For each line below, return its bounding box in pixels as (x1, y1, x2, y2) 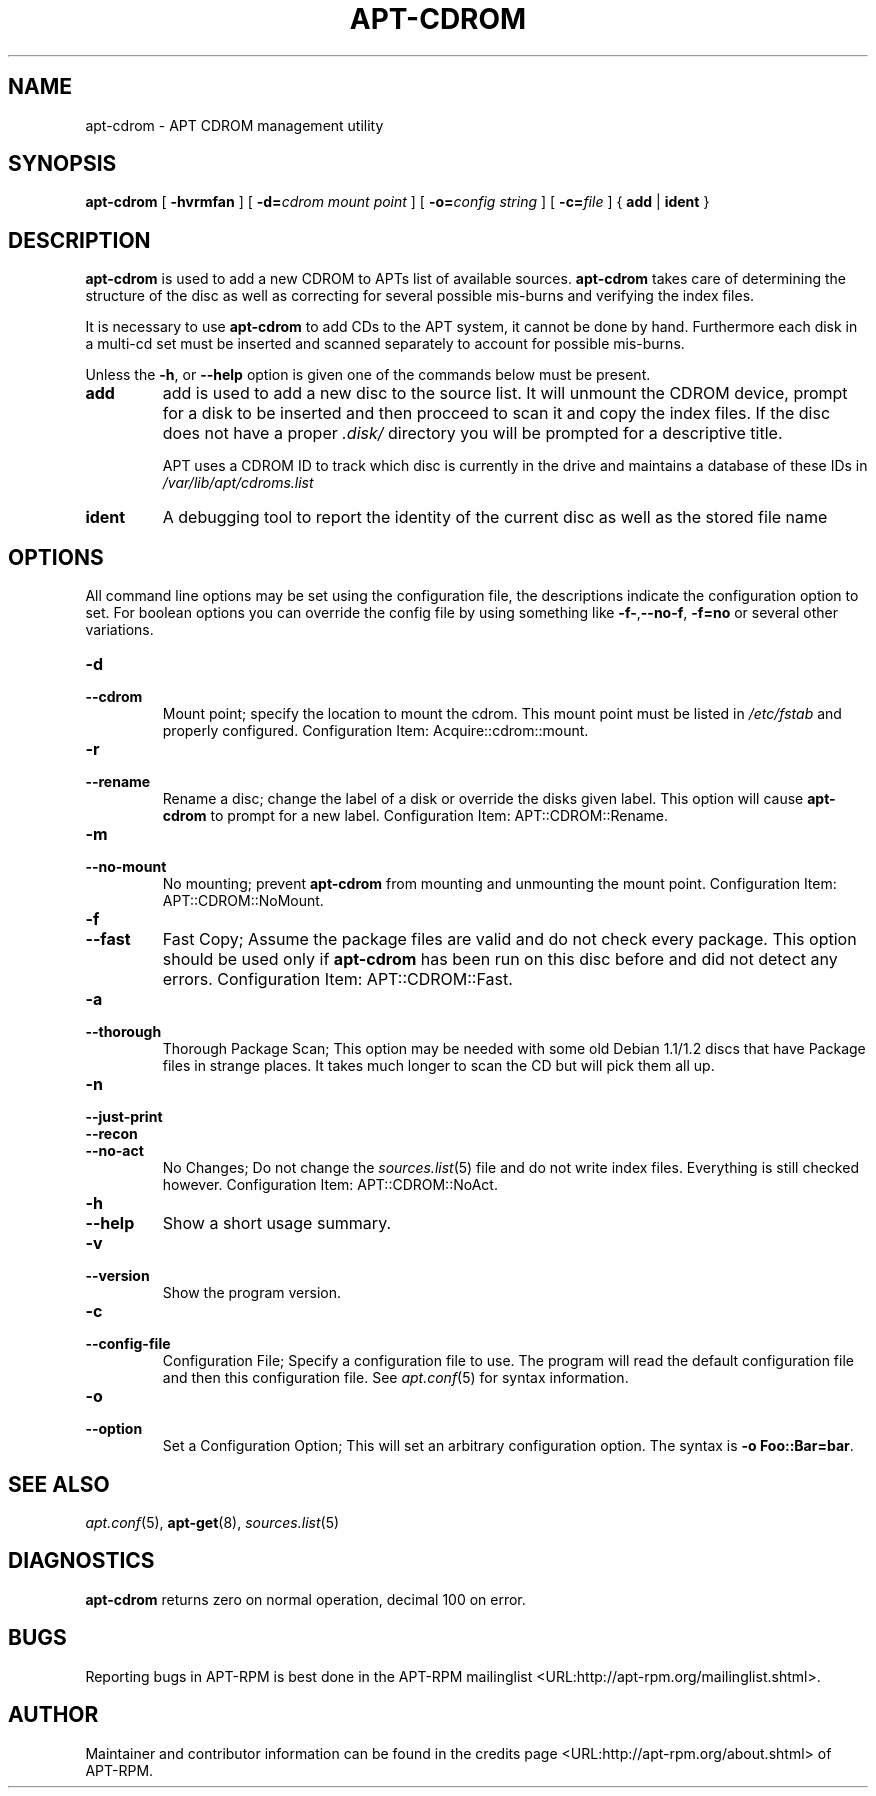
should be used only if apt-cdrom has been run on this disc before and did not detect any (162, 949, 838, 970)
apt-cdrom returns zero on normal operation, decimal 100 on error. (85, 1590, 526, 1608)
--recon (85, 1125, 138, 1143)
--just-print (85, 1108, 163, 1126)
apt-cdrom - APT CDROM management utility (85, 116, 384, 134)
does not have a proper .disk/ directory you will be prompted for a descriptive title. (162, 423, 783, 444)
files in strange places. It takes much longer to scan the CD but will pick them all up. (162, 1057, 715, 1075)
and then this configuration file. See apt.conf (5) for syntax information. (162, 1369, 629, 1387)
